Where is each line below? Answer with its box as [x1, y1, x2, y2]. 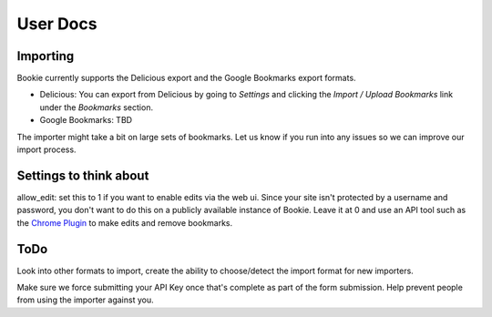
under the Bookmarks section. [39, 101, 154, 113]
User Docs [16, 14, 97, 34]
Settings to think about [16, 168, 149, 183]
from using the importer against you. [16, 294, 154, 305]
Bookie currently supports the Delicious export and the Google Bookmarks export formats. [16, 73, 356, 84]
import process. [16, 144, 77, 155]
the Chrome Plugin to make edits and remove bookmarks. [16, 217, 233, 228]
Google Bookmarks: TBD [39, 115, 132, 126]
